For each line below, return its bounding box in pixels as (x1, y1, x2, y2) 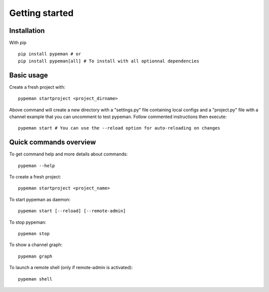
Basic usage (9, 71, 48, 79)
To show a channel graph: (9, 242, 63, 248)
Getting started (9, 7, 74, 18)
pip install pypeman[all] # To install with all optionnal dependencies (18, 58, 199, 64)
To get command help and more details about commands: (9, 151, 128, 157)
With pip (9, 40, 27, 46)
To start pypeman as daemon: (9, 196, 71, 202)
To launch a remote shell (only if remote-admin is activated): (9, 265, 133, 271)
